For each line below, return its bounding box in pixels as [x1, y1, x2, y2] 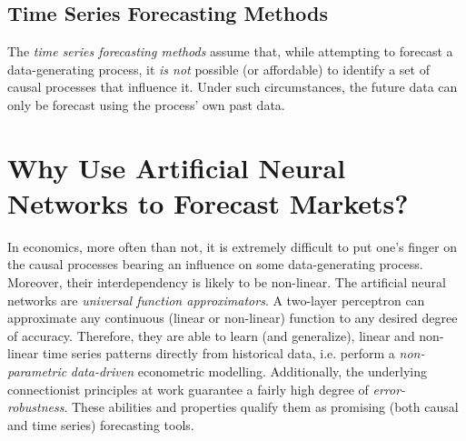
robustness [7, 397, 64, 416]
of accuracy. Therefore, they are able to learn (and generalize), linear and [7, 326, 415, 345]
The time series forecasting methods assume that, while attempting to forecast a [7, 42, 453, 61]
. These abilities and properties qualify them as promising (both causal [64, 397, 459, 416]
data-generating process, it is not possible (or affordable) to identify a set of [7, 59, 430, 78]
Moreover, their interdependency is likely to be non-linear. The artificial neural [7, 273, 446, 292]
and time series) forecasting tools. [7, 415, 194, 434]
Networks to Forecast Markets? [7, 184, 409, 221]
